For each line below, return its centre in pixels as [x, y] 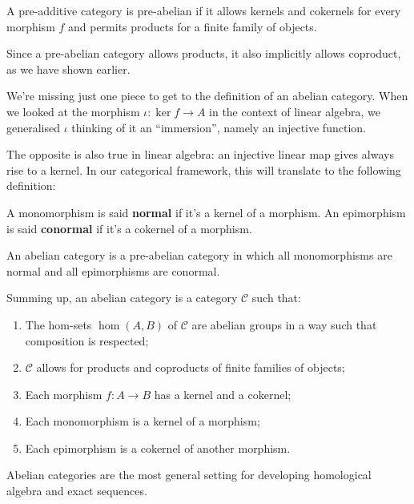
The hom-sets [58, 324]
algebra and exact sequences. [77, 491]
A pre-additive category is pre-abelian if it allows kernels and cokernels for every [204, 10]
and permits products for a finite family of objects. [192, 26]
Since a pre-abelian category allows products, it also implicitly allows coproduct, [204, 53]
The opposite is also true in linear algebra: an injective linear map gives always [200, 154]
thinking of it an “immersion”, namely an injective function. [219, 127]
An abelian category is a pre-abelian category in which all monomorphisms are [199, 255]
